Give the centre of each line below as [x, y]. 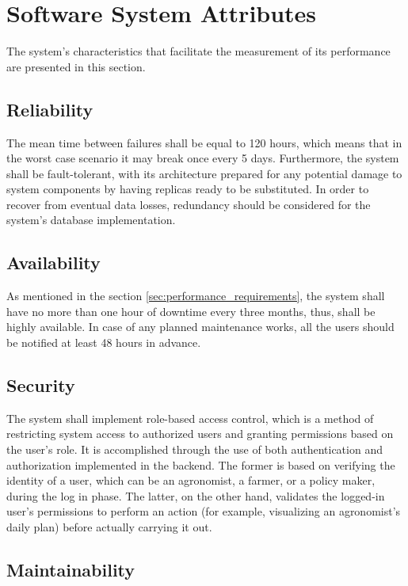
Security [41, 385]
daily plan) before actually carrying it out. [109, 527]
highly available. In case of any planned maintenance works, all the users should [200, 327]
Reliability [50, 109]
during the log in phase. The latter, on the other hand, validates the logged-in [196, 495]
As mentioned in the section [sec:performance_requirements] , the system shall [196, 296]
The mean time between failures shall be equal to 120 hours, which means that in [204, 142]
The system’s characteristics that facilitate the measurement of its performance [198, 51]
